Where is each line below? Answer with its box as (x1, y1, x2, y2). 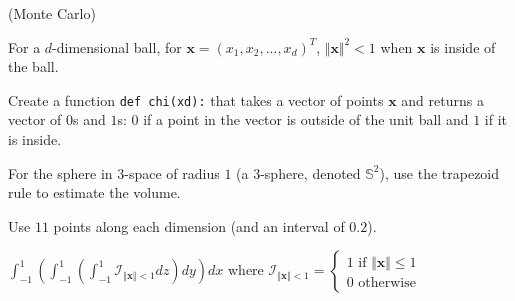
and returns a (401, 89, 484, 110)
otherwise (358, 276, 416, 291)
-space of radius (124, 162, 220, 183)
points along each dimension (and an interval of (53, 215, 345, 236)
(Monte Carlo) (8, 3, 96, 23)
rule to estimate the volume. (8, 182, 181, 203)
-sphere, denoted (260, 162, 361, 183)
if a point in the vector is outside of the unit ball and (143, 109, 469, 130)
